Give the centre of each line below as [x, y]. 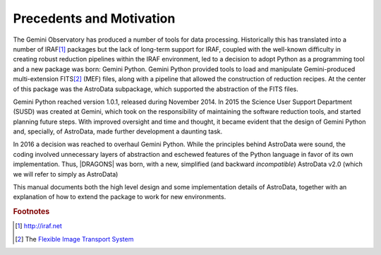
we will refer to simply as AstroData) [66, 174]
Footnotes [31, 212]
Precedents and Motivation [94, 18]
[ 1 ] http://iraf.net [39, 226]
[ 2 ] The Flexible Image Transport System [74, 239]
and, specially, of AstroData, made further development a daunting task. [118, 131]
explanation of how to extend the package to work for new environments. [120, 197]
